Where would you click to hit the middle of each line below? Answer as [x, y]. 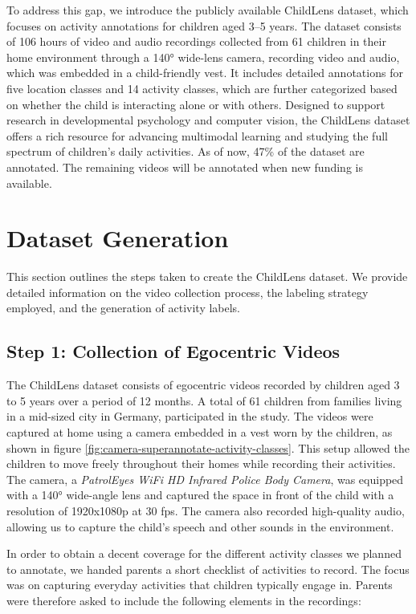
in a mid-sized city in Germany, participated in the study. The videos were [190, 416]
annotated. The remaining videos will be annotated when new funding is [185, 167]
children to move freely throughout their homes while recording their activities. [201, 464]
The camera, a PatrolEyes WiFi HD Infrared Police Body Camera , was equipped [205, 479]
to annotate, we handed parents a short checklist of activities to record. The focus [208, 569]
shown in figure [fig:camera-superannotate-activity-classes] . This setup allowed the [208, 447]
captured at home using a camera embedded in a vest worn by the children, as [200, 432]
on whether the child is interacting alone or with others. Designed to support [196, 104]
